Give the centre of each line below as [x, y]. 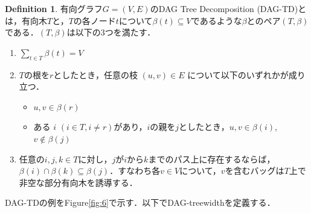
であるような [216, 20]
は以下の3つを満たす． [111, 32]
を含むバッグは [255, 171]
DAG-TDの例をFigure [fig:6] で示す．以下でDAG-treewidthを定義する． [140, 202]
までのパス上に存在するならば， [212, 159]
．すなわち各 [135, 171]
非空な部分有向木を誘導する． [78, 182]
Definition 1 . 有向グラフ [54, 8]
